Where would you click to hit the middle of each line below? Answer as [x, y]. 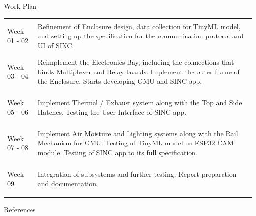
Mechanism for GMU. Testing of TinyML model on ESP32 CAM [136, 143]
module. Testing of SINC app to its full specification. [117, 153]
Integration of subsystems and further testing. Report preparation [137, 174]
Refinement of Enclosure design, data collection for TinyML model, [139, 26]
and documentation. [68, 183]
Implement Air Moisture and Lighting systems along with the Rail [138, 133]
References [20, 209]
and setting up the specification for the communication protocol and [141, 36]
